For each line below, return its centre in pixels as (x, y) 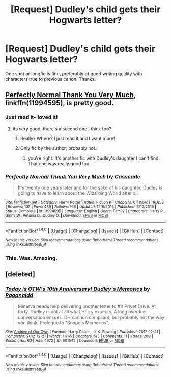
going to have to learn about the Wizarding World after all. (78, 193)
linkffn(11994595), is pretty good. (60, 103)
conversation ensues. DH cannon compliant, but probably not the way (91, 317)
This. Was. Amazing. (31, 258)
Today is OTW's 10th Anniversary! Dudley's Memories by (78, 289)
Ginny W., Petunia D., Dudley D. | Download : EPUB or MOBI (57, 215)
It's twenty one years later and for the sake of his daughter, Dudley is (90, 187)
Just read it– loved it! (32, 117)
